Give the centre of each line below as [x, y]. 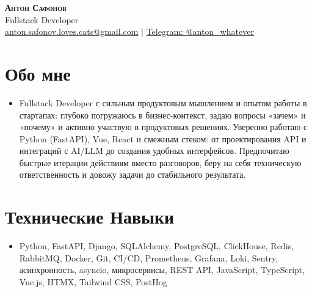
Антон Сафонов [36, 7]
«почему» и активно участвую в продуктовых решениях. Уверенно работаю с [163, 127]
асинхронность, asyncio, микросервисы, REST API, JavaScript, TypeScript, [162, 270]
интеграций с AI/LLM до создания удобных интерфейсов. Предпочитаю [154, 151]
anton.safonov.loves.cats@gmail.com [72, 31]
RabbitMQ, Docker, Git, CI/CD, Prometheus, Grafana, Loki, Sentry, [149, 257]
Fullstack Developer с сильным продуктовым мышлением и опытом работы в [163, 102]
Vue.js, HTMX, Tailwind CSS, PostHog [93, 281]
